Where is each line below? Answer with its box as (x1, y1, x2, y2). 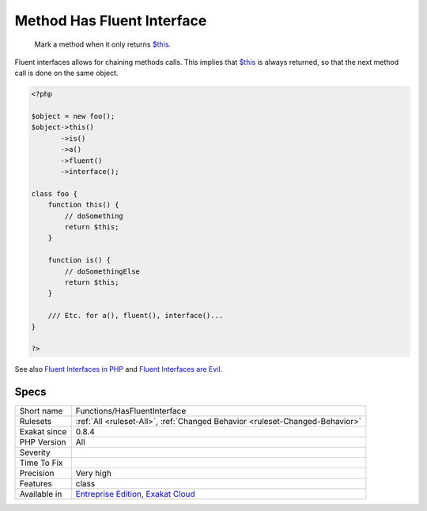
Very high (75, 467, 112, 479)
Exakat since (19, 426, 67, 437)
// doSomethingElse (64, 267, 140, 276)
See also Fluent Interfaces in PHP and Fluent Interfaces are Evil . (14, 365, 223, 374)
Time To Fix (19, 457, 63, 468)
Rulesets (19, 416, 51, 427)
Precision (19, 467, 55, 479)
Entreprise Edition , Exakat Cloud (75, 489, 195, 500)
